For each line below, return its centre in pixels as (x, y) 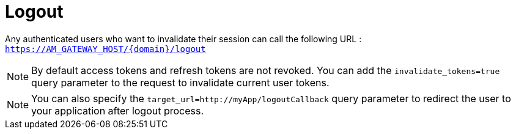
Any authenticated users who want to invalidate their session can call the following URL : (183, 39)
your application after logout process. (118, 110)
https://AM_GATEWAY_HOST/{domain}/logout (105, 49)
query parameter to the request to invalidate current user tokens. (180, 82)
